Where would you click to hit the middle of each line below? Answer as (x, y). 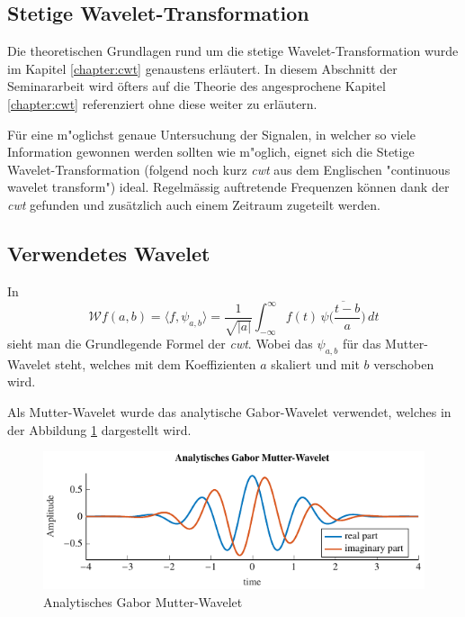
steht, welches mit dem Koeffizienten (156, 363)
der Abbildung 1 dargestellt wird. (99, 429)
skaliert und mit (315, 363)
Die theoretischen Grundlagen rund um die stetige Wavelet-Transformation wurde (233, 51)
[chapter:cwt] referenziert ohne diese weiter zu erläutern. (162, 103)
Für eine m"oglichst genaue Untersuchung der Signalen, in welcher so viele (211, 134)
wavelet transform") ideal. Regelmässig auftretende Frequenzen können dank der (228, 187)
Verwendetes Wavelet (109, 253)
